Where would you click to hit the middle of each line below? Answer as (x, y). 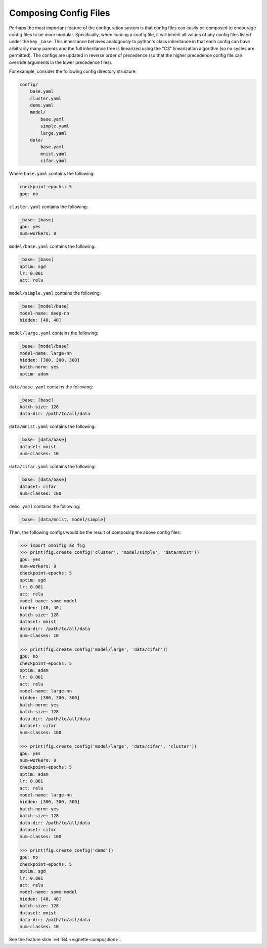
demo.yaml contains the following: (44, 506)
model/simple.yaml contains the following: (55, 293)
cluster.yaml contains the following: (49, 207)
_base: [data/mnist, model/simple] (63, 519)
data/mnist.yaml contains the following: (52, 426)
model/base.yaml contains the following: (52, 246)
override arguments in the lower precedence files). (61, 62)
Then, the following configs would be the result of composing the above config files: (95, 532)
